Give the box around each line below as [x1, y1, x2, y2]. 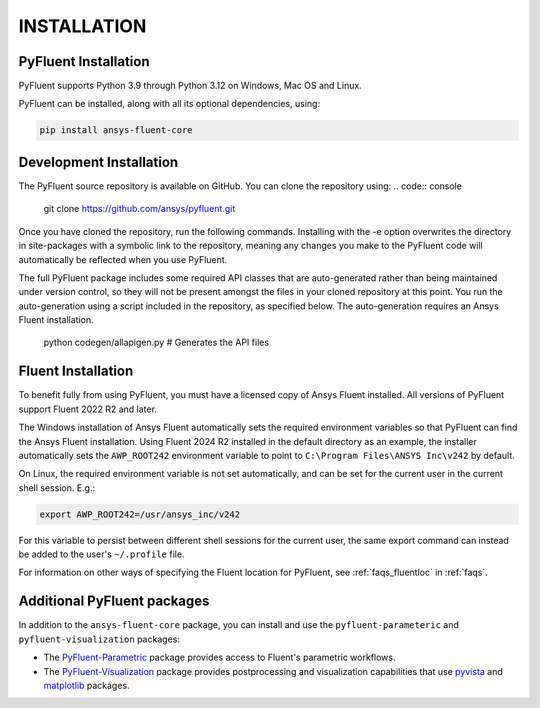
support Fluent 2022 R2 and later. [18, 403, 157, 415]
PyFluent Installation [18, 53, 150, 70]
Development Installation [18, 153, 179, 170]
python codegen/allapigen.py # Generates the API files [43, 336, 270, 349]
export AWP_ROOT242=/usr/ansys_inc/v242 [39, 508, 240, 520]
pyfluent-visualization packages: [18, 633, 180, 645]
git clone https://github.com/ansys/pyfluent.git [43, 203, 236, 215]
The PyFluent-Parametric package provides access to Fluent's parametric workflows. [43, 651, 396, 664]
